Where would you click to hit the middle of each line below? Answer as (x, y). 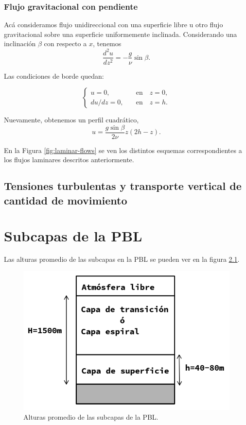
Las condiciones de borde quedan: (54, 76)
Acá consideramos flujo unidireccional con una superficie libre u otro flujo (114, 25)
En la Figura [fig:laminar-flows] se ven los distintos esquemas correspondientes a (123, 150)
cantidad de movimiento (66, 200)
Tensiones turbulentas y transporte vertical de (123, 186)
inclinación (20, 43)
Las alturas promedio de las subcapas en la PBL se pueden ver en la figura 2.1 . (122, 259)
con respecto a (65, 43)
